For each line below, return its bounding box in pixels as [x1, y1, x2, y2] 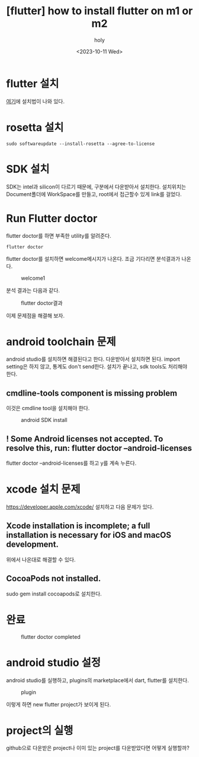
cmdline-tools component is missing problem [6, 388, 178, 398]
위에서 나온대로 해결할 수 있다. [6, 556, 76, 563]
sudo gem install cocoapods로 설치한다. [6, 590, 102, 597]
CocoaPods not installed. [6, 573, 101, 583]
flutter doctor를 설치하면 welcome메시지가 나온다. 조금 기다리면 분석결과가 [6, 255, 181, 262]
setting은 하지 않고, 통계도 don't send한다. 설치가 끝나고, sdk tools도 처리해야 [6, 363, 188, 370]
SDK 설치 [6, 162, 50, 176]
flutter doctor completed [21, 633, 81, 640]
